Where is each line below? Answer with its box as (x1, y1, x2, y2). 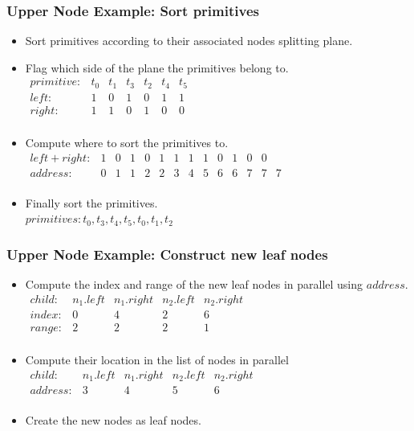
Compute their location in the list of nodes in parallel (25, 351, 289, 368)
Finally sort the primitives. (25, 194, 158, 211)
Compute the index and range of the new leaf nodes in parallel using (25, 276, 363, 293)
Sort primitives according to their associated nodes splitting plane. (25, 32, 353, 49)
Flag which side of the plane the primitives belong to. (25, 59, 289, 76)
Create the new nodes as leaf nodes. (25, 412, 201, 429)
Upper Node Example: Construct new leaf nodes (6, 244, 328, 264)
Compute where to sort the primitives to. (25, 133, 229, 150)
